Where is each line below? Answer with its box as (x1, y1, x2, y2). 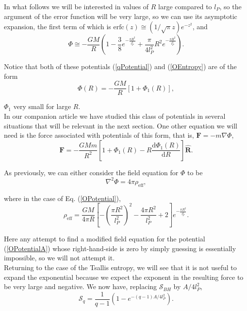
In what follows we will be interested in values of (4, 1, 149, 11)
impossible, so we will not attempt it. (4, 253, 115, 263)
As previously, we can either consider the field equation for (4, 167, 179, 177)
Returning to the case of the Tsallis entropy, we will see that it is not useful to (4, 262, 237, 273)
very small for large (13, 101, 71, 111)
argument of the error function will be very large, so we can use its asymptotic (4, 11, 237, 21)
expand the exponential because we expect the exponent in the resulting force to (4, 272, 244, 282)
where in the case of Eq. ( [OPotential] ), (4, 193, 121, 203)
